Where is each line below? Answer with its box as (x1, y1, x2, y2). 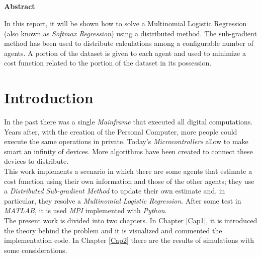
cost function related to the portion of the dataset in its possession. (4, 57, 212, 68)
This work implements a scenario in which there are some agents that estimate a (4, 166, 252, 176)
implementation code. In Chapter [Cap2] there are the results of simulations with (4, 235, 254, 245)
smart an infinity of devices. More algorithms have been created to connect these (4, 146, 253, 156)
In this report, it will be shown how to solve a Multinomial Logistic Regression (4, 18, 247, 28)
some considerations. (4, 244, 67, 255)
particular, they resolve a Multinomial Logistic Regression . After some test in (4, 195, 241, 206)
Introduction (4, 87, 94, 108)
